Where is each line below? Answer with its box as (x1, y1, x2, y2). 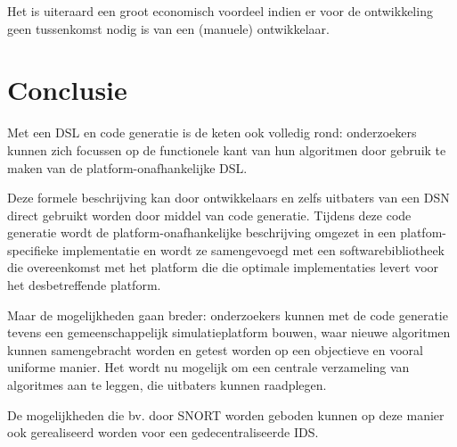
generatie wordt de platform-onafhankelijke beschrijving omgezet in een (7, 223, 396, 242)
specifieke (7, 240, 59, 259)
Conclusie (7, 71, 127, 108)
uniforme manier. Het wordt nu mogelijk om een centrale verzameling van (7, 358, 410, 377)
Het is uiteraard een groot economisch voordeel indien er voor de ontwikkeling (7, 2, 433, 20)
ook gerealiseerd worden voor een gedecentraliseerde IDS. (7, 423, 319, 442)
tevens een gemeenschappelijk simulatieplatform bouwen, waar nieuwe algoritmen (7, 323, 451, 342)
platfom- (400, 223, 446, 242)
